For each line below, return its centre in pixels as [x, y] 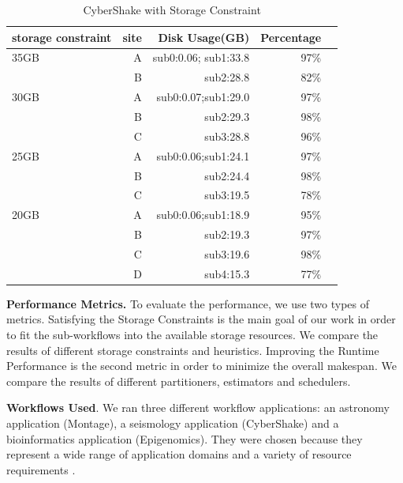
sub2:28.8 [227, 77]
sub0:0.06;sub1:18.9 [203, 215]
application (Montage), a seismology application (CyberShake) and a [173, 423]
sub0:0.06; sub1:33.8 [201, 57]
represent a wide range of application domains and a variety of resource [179, 454]
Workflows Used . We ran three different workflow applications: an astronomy [198, 408]
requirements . [41, 469]
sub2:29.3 [227, 116]
